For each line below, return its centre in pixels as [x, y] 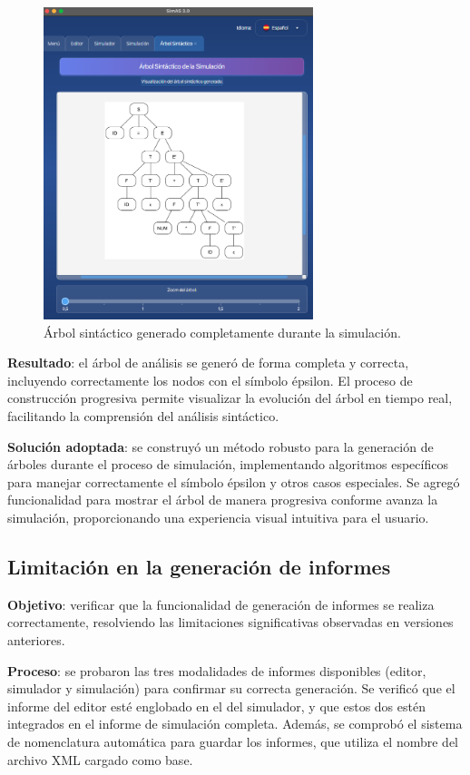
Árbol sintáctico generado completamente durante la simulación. [222, 332]
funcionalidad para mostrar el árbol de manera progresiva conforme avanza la [223, 500]
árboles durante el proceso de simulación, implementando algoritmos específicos [228, 464]
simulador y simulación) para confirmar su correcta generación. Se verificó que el [231, 688]
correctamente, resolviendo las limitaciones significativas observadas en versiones [230, 622]
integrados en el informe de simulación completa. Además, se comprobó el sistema [235, 724]
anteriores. [36, 640]
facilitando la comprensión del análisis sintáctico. [143, 416]
